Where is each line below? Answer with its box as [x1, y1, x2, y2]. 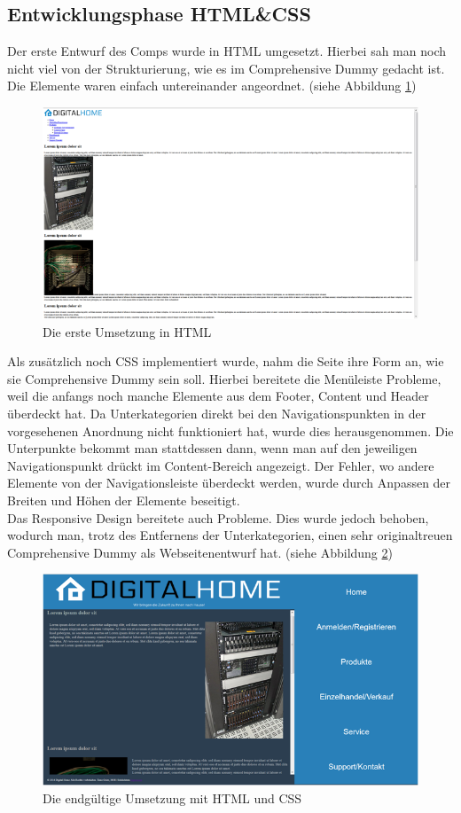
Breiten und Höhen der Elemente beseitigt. [7, 490, 240, 509]
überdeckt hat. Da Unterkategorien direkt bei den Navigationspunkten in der [7, 403, 426, 422]
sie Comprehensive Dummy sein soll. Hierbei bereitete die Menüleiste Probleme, [7, 369, 441, 387]
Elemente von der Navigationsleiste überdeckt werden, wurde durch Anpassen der [7, 473, 451, 492]
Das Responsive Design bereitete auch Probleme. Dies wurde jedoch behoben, [7, 508, 429, 527]
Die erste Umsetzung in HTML [43, 322, 212, 340]
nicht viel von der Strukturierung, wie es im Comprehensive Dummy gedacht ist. [7, 59, 445, 77]
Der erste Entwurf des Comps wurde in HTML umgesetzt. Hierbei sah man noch [7, 42, 447, 60]
